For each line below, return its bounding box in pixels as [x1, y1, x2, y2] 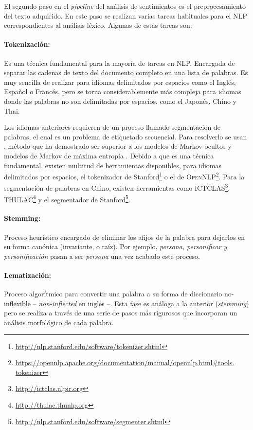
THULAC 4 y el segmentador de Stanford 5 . [4, 193, 130, 204]
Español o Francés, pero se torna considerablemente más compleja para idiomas [4, 86, 241, 97]
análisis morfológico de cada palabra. [4, 317, 114, 328]
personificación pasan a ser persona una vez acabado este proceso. [4, 251, 200, 261]
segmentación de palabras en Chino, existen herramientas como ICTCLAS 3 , [4, 181, 230, 193]
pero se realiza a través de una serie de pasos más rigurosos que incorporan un [4, 308, 237, 318]
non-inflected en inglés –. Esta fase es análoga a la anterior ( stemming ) [38, 298, 249, 308]
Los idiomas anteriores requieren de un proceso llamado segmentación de [4, 122, 220, 132]
